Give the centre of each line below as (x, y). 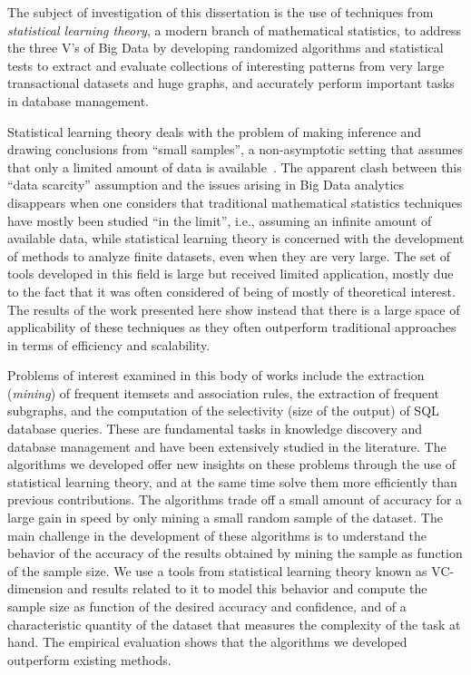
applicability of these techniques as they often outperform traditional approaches (232, 327)
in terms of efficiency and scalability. (109, 344)
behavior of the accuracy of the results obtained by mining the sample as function (235, 553)
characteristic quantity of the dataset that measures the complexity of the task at (234, 624)
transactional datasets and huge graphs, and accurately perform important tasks (231, 83)
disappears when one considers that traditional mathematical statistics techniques (235, 202)
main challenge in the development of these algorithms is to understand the (217, 535)
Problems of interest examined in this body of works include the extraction (216, 375)
